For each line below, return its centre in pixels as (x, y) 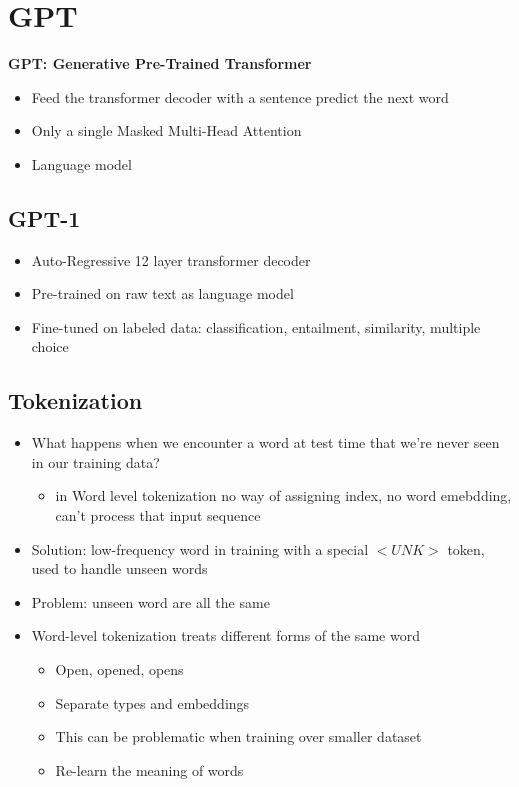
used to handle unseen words (119, 568)
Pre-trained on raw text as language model (162, 293)
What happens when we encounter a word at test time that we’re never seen (265, 442)
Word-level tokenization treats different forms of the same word (225, 635)
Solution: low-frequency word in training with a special (200, 548)
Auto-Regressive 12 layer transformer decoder (171, 259)
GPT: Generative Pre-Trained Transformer (160, 63)
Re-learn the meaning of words (149, 769)
